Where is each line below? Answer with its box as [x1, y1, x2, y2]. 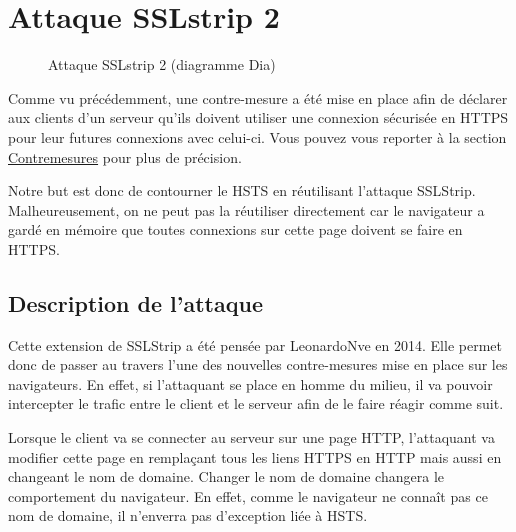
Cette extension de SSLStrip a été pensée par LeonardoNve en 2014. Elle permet [8, 334, 502, 355]
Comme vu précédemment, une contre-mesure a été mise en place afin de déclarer [8, 87, 508, 108]
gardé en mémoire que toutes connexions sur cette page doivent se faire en [8, 219, 463, 240]
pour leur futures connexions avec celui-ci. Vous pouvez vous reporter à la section [8, 126, 507, 147]
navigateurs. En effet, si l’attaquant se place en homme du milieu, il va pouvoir [8, 373, 493, 394]
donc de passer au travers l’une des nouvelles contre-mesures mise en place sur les [8, 354, 508, 375]
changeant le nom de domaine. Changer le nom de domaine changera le [8, 466, 444, 487]
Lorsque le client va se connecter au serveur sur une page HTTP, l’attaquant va [8, 427, 495, 448]
